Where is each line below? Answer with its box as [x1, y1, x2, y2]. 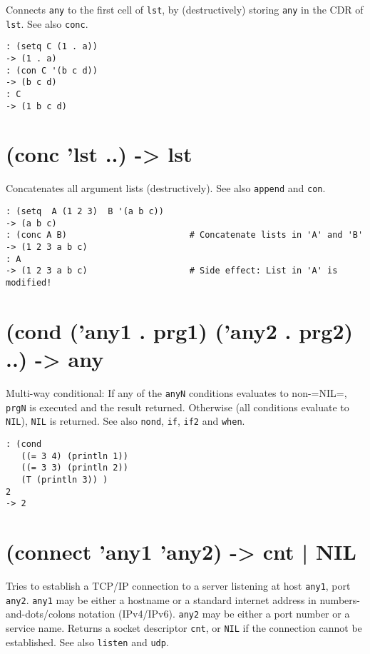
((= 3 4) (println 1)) [21, 451, 128, 461]
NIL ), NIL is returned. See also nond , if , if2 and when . [6, 413, 245, 428]
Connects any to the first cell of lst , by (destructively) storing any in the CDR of [6, 2, 364, 16]
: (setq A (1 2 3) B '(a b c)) [6, 206, 164, 217]
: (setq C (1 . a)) [6, 41, 98, 52]
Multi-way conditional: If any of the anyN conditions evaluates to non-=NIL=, [6, 385, 347, 400]
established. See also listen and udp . [6, 634, 169, 649]
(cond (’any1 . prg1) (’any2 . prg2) [6, 316, 354, 345]
